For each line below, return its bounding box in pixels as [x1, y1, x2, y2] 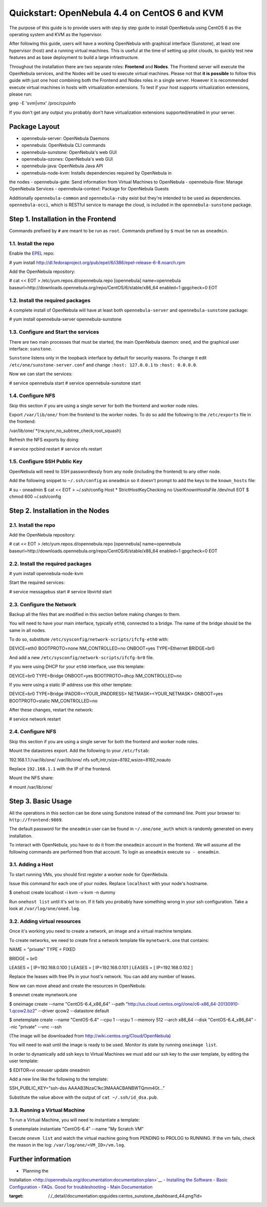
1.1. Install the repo [9, 240, 54, 247]
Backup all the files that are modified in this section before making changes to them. [9, 611, 180, 617]
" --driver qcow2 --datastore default [35, 1008, 109, 1014]
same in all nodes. [9, 627, 46, 633]
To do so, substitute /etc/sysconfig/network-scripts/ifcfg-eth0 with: [9, 636, 169, 642]
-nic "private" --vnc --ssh [9, 1024, 62, 1029]
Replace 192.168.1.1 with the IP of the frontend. [9, 765, 111, 771]
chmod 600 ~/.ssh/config [9, 493, 61, 499]
